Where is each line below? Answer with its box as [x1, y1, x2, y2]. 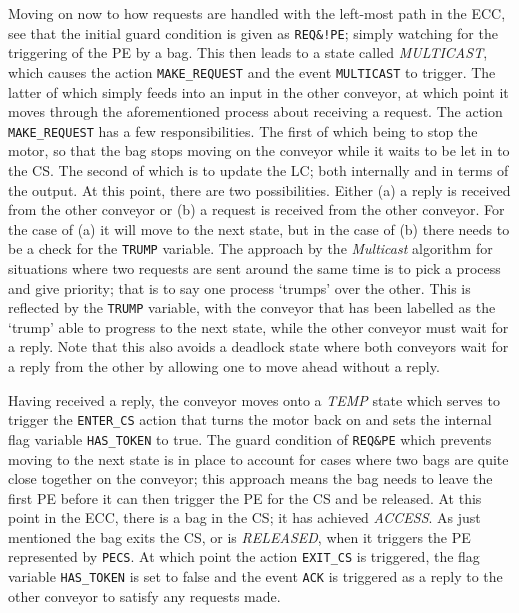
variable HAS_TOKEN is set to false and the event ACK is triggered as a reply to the [8, 566, 503, 587]
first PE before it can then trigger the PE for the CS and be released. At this [8, 487, 482, 508]
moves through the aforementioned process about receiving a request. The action [8, 101, 503, 122]
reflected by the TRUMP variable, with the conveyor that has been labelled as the [8, 297, 496, 318]
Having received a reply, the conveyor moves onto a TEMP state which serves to [8, 389, 500, 410]
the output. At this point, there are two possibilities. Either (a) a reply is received [8, 179, 511, 200]
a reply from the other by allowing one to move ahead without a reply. [8, 356, 440, 376]
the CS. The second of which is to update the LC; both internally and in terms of [8, 159, 509, 180]
